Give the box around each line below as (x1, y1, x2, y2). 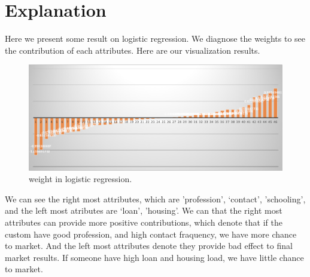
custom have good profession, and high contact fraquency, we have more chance (5, 227, 297, 240)
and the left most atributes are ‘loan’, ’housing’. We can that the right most (5, 204, 282, 217)
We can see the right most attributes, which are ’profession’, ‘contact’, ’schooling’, (5, 192, 306, 205)
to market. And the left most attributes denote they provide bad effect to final (5, 239, 293, 252)
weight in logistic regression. (29, 173, 132, 185)
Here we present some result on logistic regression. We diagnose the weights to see (5, 32, 306, 45)
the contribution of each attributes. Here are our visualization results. (5, 44, 260, 56)
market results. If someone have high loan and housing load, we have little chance (5, 251, 304, 263)
